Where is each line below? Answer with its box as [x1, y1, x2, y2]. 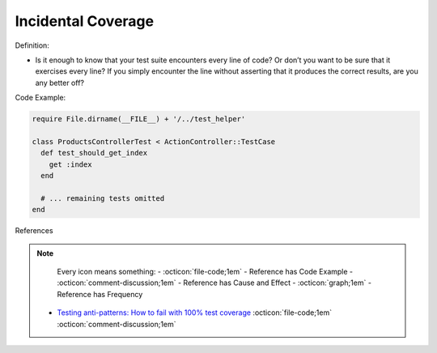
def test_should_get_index [40, 148, 148, 158]
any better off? [35, 78, 85, 87]
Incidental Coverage [15, 12, 154, 30]
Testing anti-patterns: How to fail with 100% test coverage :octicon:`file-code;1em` [57, 308, 333, 317]
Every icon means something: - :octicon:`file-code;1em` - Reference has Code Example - [57, 266, 354, 276]
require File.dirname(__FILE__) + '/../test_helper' [32, 114, 246, 124]
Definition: [15, 40, 50, 50]
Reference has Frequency [57, 289, 143, 299]
